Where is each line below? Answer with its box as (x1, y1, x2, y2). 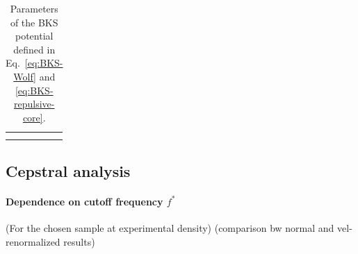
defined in (13, 42, 56, 56)
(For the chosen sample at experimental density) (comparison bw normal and (6, 220, 334, 235)
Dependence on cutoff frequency (6, 194, 163, 208)
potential (15, 28, 54, 43)
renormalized (6, 234, 60, 248)
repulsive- (14, 96, 55, 111)
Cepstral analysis (6, 160, 131, 181)
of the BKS (10, 15, 58, 29)
